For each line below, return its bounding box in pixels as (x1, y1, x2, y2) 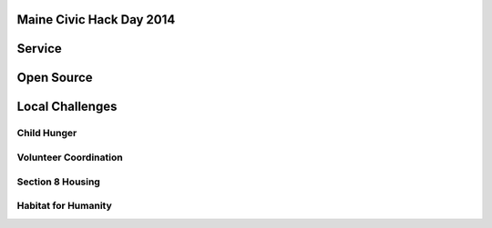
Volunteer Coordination (16, 151, 123, 164)
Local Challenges (16, 99, 118, 114)
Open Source (16, 70, 93, 85)
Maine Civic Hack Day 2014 (16, 12, 176, 27)
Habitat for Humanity (16, 200, 113, 213)
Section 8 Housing (16, 175, 100, 188)
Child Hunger (16, 127, 77, 140)
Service (16, 41, 63, 56)
